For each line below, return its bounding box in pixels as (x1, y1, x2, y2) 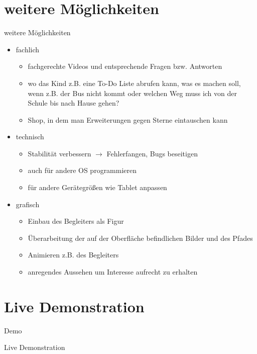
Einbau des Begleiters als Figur (28, 216, 124, 226)
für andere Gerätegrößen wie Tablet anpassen (28, 182, 167, 193)
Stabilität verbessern (28, 148, 91, 158)
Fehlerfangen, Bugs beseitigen (106, 148, 198, 158)
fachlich (16, 44, 40, 54)
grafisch (16, 199, 40, 209)
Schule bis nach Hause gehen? (28, 98, 119, 108)
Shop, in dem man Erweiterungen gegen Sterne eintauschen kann (28, 114, 228, 125)
